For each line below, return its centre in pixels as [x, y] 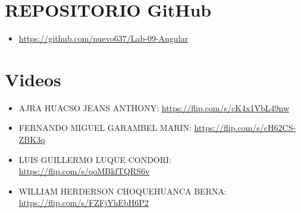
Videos [33, 79]
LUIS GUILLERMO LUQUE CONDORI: [95, 159]
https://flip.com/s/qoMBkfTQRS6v [84, 171]
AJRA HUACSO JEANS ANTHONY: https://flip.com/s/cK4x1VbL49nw [154, 107]
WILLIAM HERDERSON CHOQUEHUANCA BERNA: [123, 191]
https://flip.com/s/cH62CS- [245, 128]
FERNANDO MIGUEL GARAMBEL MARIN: [105, 128]
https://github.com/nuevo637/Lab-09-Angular [104, 38]
